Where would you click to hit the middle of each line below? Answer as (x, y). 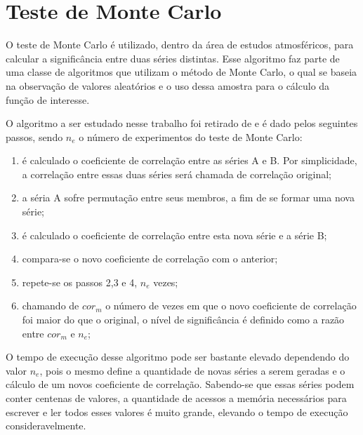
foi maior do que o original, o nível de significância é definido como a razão (183, 320)
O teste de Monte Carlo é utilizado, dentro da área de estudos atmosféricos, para (180, 45)
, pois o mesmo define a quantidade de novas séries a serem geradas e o (192, 370)
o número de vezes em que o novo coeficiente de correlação (231, 306)
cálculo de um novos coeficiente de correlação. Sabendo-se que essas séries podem (180, 384)
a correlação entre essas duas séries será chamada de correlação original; (177, 174)
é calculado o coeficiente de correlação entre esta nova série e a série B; (174, 235)
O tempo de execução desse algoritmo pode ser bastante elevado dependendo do (178, 357)
